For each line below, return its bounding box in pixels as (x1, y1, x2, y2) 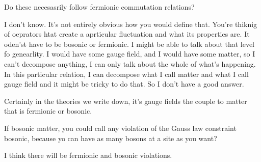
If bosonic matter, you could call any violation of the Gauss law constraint (4, 122, 237, 133)
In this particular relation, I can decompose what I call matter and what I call (4, 68, 249, 79)
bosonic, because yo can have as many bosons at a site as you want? (4, 132, 217, 143)
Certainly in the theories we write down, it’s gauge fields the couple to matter (4, 95, 247, 106)
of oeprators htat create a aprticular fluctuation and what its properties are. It (4, 29, 250, 39)
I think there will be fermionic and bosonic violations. (4, 150, 172, 160)
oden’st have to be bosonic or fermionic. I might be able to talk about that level (4, 38, 255, 49)
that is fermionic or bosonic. (4, 105, 92, 116)
